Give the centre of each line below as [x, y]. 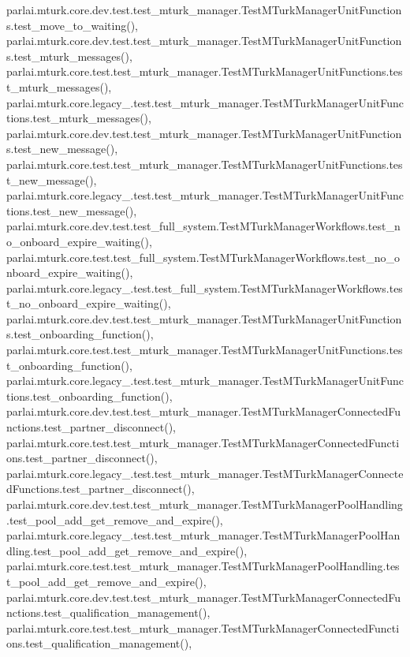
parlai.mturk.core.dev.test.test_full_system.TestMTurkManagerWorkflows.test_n [203, 226]
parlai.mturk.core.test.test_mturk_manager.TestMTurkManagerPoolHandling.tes [203, 566]
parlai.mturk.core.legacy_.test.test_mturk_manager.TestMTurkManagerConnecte [205, 473]
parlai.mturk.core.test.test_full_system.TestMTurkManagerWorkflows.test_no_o [203, 257]
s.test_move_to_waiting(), [72, 25]
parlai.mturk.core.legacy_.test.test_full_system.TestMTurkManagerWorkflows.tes [205, 287]
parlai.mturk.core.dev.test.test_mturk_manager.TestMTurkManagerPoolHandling [205, 504]
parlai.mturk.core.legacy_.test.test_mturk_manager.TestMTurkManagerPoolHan [203, 535]
